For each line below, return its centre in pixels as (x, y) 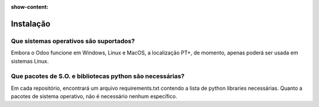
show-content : (30, 7)
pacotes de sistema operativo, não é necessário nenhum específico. (94, 96)
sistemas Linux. (30, 61)
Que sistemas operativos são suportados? (73, 41)
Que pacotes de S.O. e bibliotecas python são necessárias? (98, 76)
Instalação (31, 24)
